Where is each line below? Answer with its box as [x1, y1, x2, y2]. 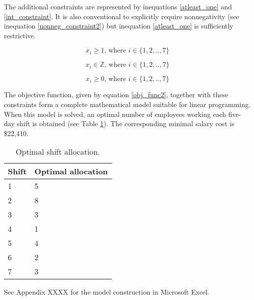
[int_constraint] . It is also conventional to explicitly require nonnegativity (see [4, 11, 239, 21]
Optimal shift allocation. [16, 146, 100, 158]
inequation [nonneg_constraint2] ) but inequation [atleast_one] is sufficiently [4, 21, 233, 31]
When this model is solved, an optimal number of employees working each [4, 109, 227, 119]
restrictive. [4, 30, 36, 40]
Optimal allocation [34, 165, 108, 177]
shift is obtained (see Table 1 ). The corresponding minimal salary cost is [17, 118, 234, 129]
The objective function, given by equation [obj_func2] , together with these [4, 89, 229, 100]
